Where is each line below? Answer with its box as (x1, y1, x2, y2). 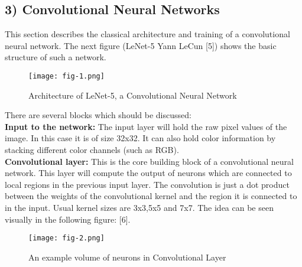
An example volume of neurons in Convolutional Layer (28, 250, 226, 263)
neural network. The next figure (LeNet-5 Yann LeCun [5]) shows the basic (5, 39, 277, 51)
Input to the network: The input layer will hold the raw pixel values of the (5, 120, 287, 132)
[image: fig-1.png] (28, 71, 105, 80)
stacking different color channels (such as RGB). (5, 144, 179, 156)
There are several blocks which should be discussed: (5, 109, 191, 121)
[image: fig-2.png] (28, 234, 105, 243)
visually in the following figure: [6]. (5, 213, 131, 225)
